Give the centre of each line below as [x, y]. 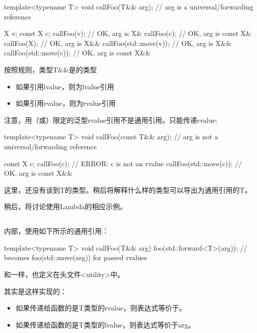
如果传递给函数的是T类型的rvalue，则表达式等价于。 [101, 308]
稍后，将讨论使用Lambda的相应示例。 [65, 206]
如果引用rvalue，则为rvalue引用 [66, 103]
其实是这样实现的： [35, 291]
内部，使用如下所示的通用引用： [56, 231]
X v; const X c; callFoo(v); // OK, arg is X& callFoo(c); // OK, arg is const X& [128, 33]
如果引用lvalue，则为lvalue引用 [65, 86]
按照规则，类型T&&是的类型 [50, 69]
